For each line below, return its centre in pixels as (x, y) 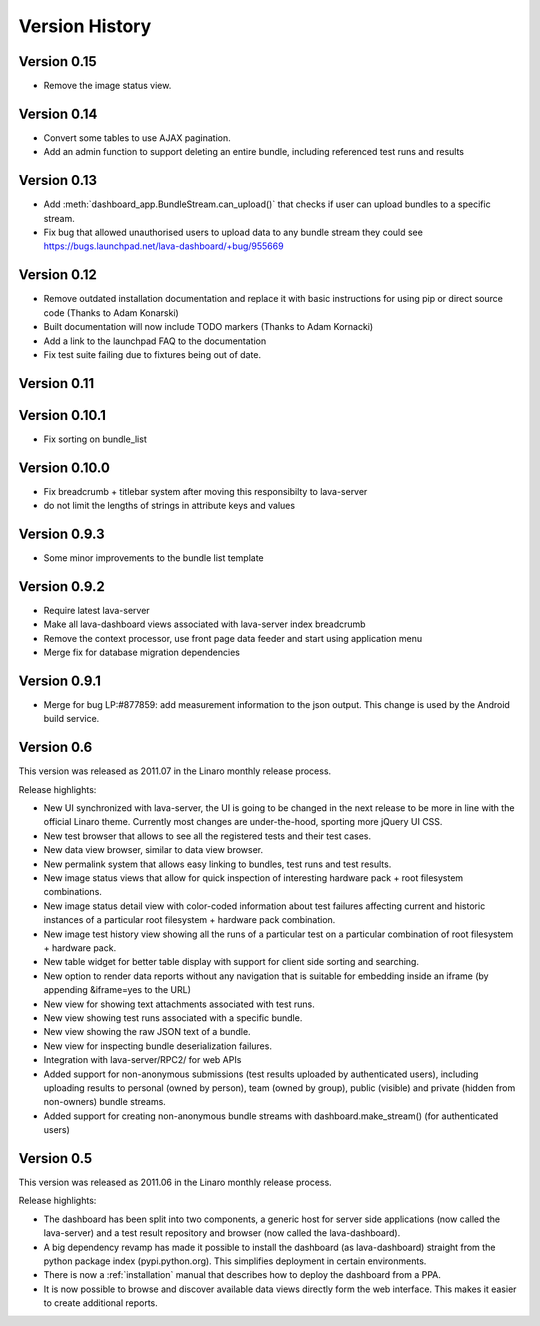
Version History (85, 26)
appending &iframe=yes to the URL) (117, 990)
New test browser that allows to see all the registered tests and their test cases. (207, 836)
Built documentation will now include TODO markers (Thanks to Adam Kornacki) (208, 327)
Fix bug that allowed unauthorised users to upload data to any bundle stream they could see (233, 232)
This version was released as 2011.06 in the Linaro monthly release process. (175, 1182)
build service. (71, 719)
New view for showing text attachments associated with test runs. (179, 1004)
